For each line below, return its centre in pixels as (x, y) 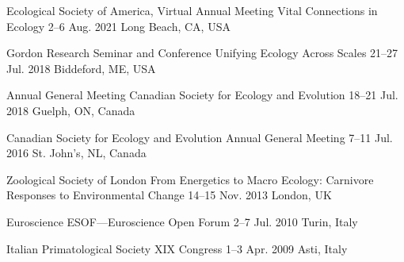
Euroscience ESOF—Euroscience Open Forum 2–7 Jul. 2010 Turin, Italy (182, 221)
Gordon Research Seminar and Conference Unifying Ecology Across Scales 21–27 (202, 53)
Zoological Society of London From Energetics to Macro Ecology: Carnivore (190, 179)
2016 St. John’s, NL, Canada (76, 153)
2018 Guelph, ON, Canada (71, 110)
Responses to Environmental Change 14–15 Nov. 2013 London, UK (169, 195)
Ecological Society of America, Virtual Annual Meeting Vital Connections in (192, 10)
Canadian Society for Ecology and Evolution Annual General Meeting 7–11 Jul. (200, 137)
